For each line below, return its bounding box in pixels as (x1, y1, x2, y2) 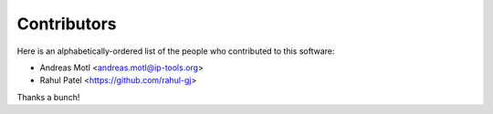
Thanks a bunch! (16, 91, 80, 102)
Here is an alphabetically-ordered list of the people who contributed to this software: (16, 46, 335, 57)
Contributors (16, 14, 118, 34)
